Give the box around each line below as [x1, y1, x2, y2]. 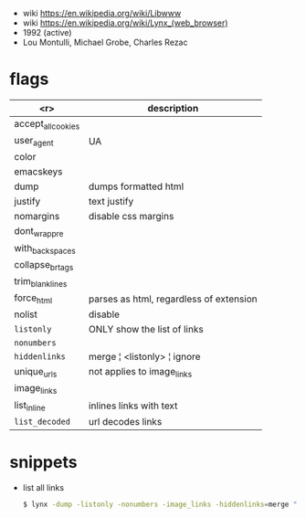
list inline [14, 398, 46, 413]
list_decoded [14, 416, 71, 427]
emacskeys [14, 165, 63, 178]
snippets [9, 452, 78, 472]
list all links [22, 481, 65, 492]
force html [14, 291, 53, 306]
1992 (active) [22, 27, 72, 37]
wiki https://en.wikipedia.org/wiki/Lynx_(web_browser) [22, 17, 228, 28]
